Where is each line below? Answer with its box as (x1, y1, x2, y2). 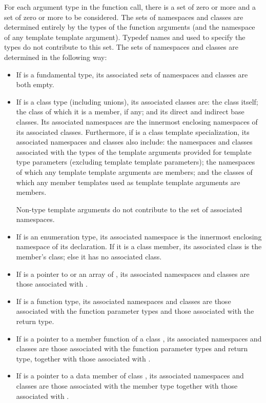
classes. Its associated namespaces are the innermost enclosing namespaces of (16, 116, 258, 127)
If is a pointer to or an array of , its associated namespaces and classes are (16, 268, 250, 279)
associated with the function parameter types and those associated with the (16, 306, 254, 316)
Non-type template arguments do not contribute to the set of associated (16, 204, 242, 214)
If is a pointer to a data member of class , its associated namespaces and (16, 370, 244, 381)
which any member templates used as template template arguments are (16, 176, 240, 187)
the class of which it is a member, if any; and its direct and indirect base (16, 106, 244, 117)
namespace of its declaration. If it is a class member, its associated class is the (16, 241, 262, 252)
